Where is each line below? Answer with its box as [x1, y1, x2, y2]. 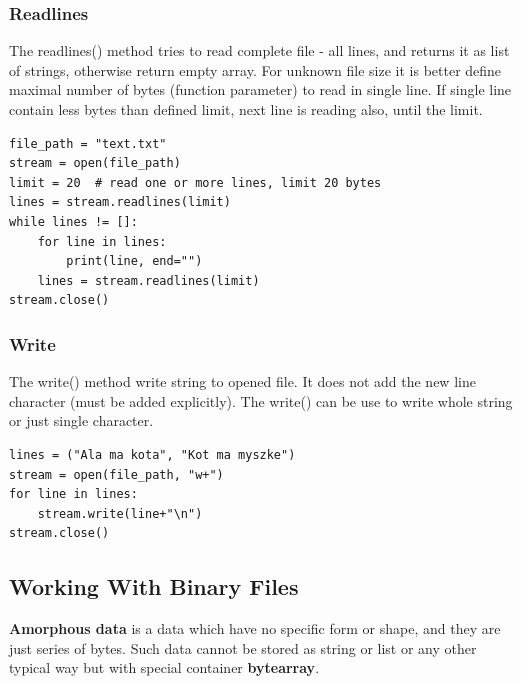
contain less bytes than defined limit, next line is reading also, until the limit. [9, 99, 483, 119]
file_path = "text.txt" [9, 136, 167, 151]
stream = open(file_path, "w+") [9, 467, 224, 482]
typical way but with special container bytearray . [9, 657, 320, 678]
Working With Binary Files [9, 571, 299, 602]
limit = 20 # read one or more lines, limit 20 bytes [9, 175, 382, 190]
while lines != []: [9, 214, 138, 229]
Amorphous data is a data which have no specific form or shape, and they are [9, 618, 501, 639]
